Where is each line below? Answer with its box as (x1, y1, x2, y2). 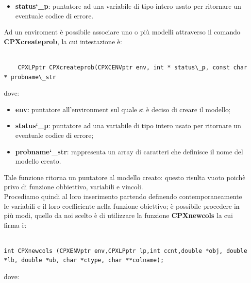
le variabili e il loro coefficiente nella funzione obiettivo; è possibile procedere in (4, 200, 240, 211)
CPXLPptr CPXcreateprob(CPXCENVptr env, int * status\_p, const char (17, 64, 248, 71)
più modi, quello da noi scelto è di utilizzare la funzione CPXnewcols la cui (4, 210, 233, 220)
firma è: (4, 219, 27, 230)
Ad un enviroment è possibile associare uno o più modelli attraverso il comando (4, 27, 241, 37)
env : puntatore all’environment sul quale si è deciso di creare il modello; (15, 104, 231, 114)
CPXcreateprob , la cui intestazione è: (4, 36, 122, 46)
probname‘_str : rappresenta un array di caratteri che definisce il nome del (15, 146, 243, 156)
